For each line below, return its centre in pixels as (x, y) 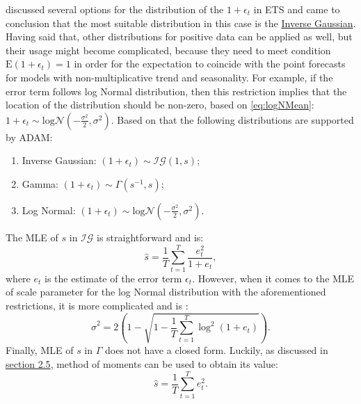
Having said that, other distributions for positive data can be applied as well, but (179, 37)
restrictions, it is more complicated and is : (97, 305)
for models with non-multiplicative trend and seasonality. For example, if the (169, 77)
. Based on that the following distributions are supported (232, 119)
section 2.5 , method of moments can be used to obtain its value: (142, 364)
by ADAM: (29, 137)
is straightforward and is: (150, 237)
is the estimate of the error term (113, 278)
